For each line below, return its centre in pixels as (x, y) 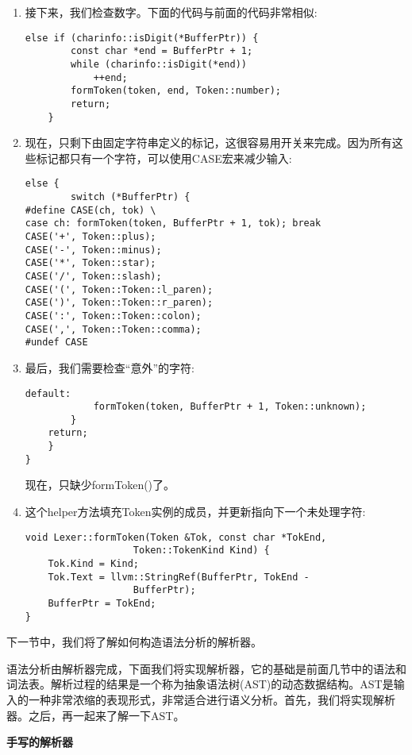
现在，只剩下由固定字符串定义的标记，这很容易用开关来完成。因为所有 (208, 143)
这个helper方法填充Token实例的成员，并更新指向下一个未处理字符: (195, 512)
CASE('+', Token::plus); (90, 237)
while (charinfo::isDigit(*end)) (159, 64)
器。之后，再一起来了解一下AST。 (96, 715)
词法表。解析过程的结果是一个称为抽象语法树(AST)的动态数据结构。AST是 (200, 684)
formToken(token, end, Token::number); (176, 91)
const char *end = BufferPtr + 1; (162, 51)
